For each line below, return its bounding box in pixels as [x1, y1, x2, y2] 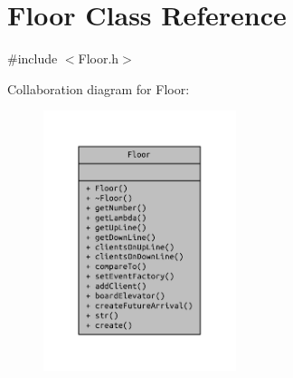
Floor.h [78, 49, 119, 68]
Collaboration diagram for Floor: [7, 79, 190, 98]
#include [7, 49, 58, 68]
